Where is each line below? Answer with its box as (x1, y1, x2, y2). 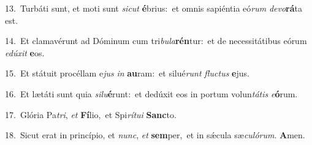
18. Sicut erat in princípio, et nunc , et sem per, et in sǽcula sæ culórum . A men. (5, 128, 305, 141)
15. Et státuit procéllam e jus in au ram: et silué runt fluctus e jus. (5, 67, 249, 80)
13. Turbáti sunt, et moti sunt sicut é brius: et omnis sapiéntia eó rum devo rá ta (5, 2, 302, 14)
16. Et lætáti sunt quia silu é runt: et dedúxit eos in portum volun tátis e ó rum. (5, 87, 298, 100)
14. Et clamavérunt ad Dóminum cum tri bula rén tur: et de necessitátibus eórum (5, 34, 307, 47)
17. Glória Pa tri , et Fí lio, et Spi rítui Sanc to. (5, 108, 177, 121)
